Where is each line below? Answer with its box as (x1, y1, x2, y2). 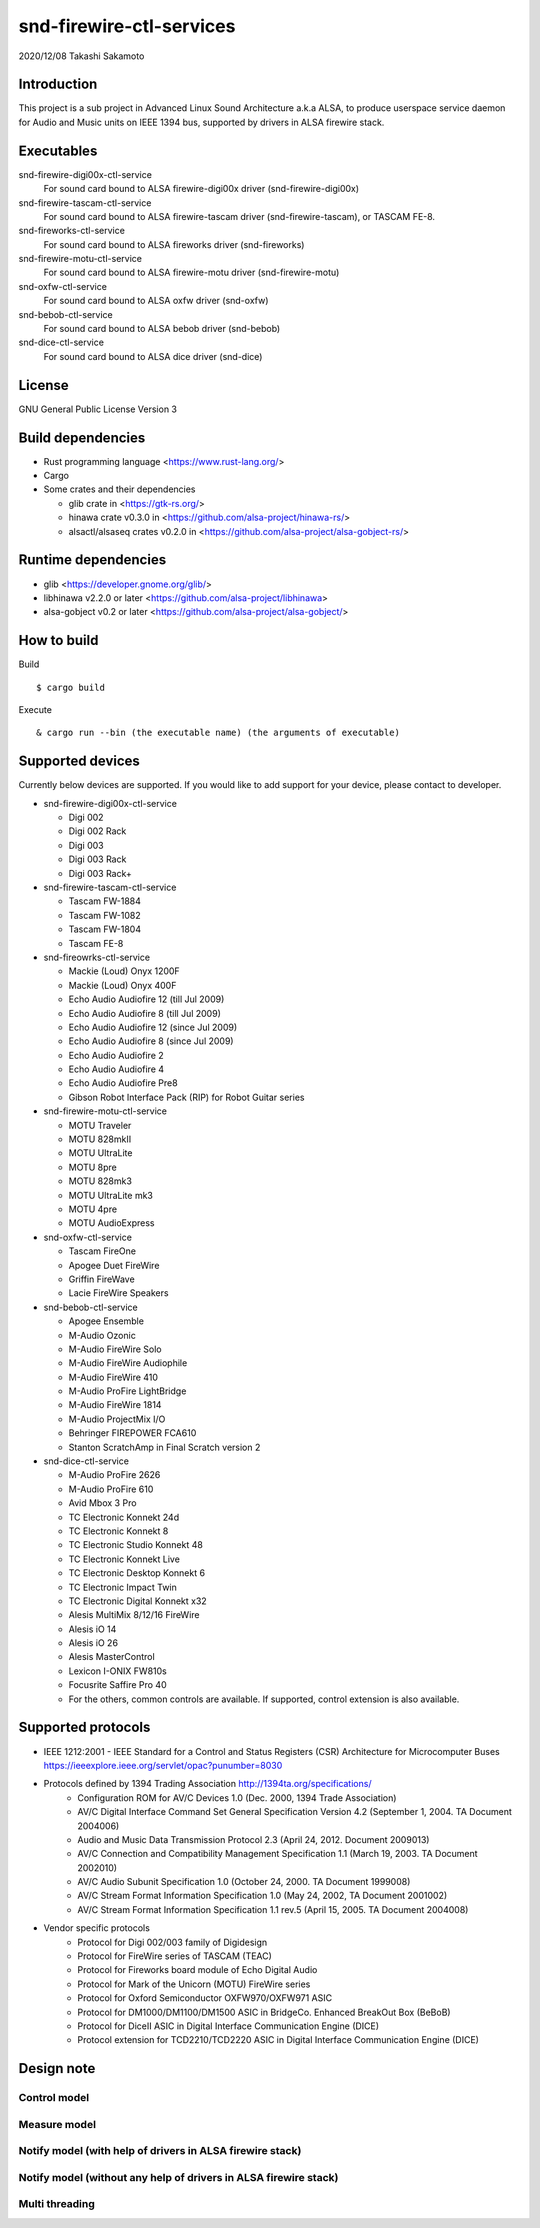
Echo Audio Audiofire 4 (68, 1063, 165, 1075)
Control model (18, 2091, 90, 2105)
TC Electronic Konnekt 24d (68, 1511, 180, 1523)
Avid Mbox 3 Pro (68, 1497, 137, 1509)
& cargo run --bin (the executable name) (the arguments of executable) (36, 727, 400, 739)
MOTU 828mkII (68, 1133, 132, 1145)
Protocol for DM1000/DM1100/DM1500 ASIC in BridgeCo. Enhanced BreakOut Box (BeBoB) (77, 2006, 451, 2018)
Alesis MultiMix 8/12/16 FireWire (68, 1609, 200, 1621)
